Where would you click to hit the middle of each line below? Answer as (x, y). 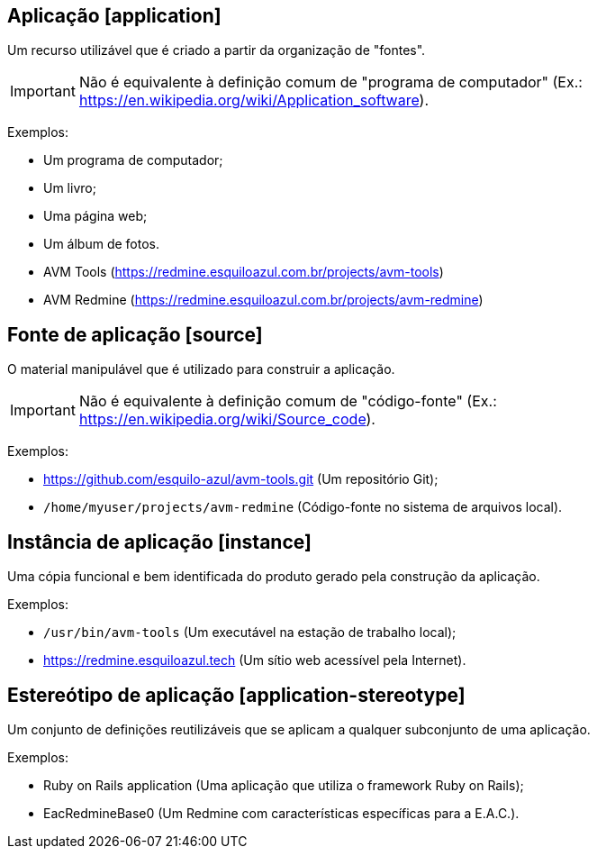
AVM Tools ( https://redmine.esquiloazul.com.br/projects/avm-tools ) (244, 272)
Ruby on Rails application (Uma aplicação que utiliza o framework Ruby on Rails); (284, 785)
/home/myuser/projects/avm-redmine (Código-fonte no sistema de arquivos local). (303, 507)
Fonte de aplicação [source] (135, 334)
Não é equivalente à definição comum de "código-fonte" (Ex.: (288, 401)
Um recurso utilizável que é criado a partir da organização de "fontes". (217, 50)
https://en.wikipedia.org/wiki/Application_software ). (254, 100)
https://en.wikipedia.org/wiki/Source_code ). (227, 419)
